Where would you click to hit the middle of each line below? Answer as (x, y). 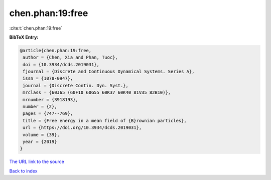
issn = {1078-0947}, (48, 78)
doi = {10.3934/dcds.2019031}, (61, 64)
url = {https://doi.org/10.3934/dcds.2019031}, (82, 128)
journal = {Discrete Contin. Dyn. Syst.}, (76, 85)
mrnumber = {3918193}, (51, 100)
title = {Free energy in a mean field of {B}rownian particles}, (105, 121)
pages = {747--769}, (48, 114)
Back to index (23, 171)
